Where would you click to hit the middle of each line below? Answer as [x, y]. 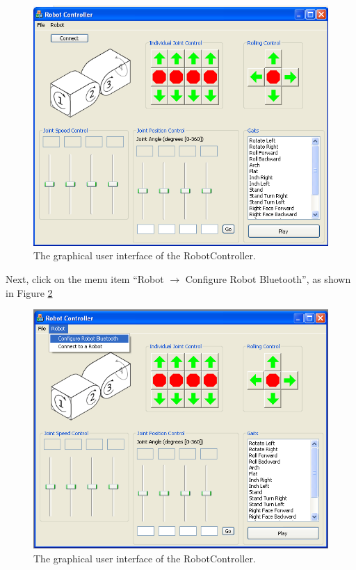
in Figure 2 [29, 292]
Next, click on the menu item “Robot [85, 278]
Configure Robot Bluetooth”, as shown [268, 278]
